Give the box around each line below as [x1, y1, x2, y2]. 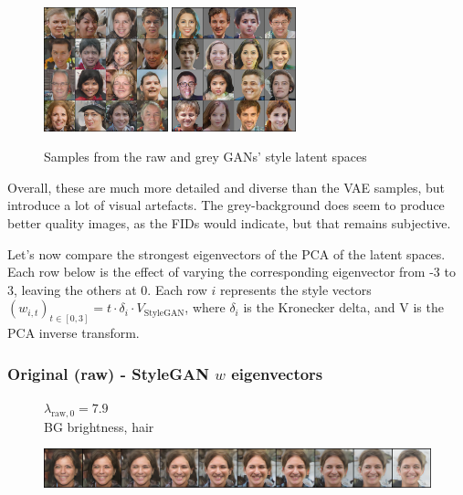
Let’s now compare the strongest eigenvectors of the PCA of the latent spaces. [7, 244, 446, 263]
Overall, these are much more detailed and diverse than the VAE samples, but [7, 177, 445, 196]
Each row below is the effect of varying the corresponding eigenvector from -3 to [7, 262, 456, 281]
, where [184, 298, 226, 317]
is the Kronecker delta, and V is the [243, 298, 444, 317]
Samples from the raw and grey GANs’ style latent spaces [44, 147, 367, 166]
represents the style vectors [220, 279, 372, 299]
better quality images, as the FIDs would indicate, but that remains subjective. [7, 214, 451, 233]
